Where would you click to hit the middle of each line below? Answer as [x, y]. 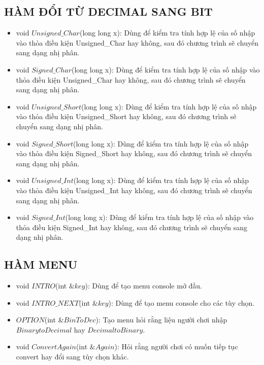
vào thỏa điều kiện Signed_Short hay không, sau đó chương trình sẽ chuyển [134, 153]
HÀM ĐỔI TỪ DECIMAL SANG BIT [108, 11]
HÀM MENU [41, 264]
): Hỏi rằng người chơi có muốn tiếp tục [176, 346]
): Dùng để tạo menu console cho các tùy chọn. [181, 302]
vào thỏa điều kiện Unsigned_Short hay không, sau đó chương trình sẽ [126, 116]
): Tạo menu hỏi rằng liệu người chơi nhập [161, 320]
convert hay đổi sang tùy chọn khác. [72, 357]
